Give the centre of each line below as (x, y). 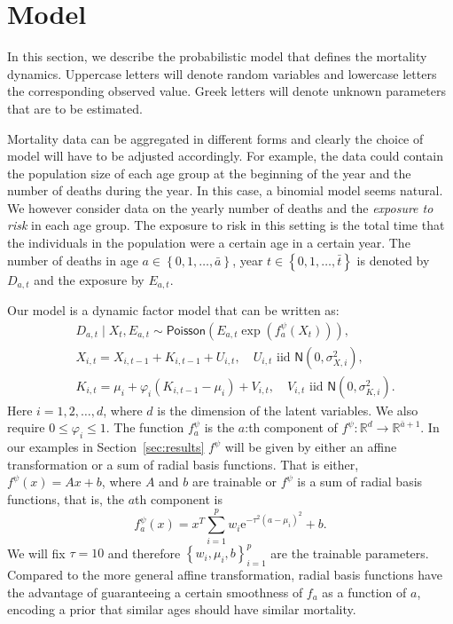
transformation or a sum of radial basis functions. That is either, (183, 464)
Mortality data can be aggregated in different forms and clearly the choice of (215, 138)
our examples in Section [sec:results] (106, 447)
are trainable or (234, 482)
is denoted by (393, 260)
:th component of (291, 427)
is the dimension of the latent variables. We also (288, 410)
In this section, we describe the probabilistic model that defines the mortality (217, 56)
